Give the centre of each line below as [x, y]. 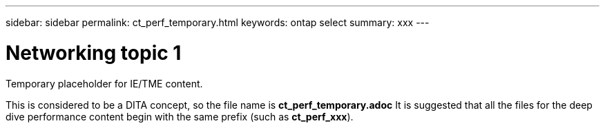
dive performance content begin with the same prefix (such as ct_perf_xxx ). [180, 116]
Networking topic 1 [94, 53]
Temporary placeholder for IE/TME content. [104, 83]
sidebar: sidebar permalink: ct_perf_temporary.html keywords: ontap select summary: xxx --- [218, 22]
